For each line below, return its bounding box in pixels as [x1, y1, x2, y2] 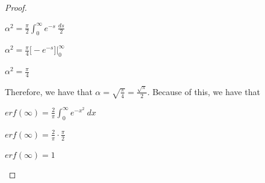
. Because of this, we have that [147, 85, 260, 97]
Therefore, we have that [5, 85, 93, 97]
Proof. [5, 1, 27, 13]
